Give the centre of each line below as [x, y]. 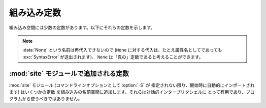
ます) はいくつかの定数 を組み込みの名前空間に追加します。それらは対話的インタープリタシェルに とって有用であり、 [128, 92]
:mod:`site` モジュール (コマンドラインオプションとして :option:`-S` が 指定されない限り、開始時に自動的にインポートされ [132, 85]
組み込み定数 [35, 13]
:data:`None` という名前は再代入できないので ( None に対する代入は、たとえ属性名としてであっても [122, 50]
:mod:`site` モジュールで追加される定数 [69, 73]
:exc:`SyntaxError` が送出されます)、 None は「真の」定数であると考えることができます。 [113, 57]
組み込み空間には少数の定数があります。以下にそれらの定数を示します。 [82, 27]
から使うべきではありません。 [52, 99]
